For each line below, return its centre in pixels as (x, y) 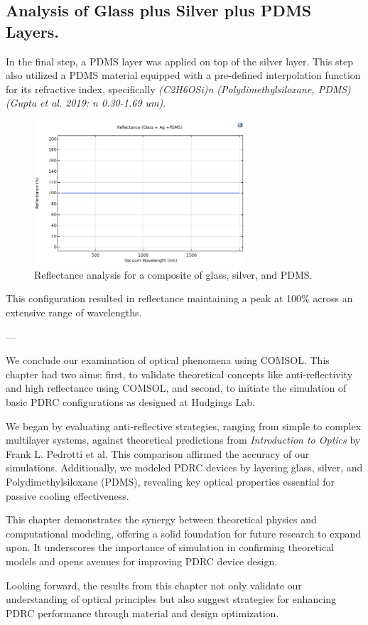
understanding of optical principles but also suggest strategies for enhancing (171, 599)
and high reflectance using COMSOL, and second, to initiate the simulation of (176, 388)
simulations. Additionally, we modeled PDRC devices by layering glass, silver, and (184, 468)
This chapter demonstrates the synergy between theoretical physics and (161, 519)
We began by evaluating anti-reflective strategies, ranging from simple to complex (184, 426)
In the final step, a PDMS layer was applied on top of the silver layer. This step (179, 61)
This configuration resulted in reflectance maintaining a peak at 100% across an (179, 298)
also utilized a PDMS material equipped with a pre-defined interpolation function (183, 75)
